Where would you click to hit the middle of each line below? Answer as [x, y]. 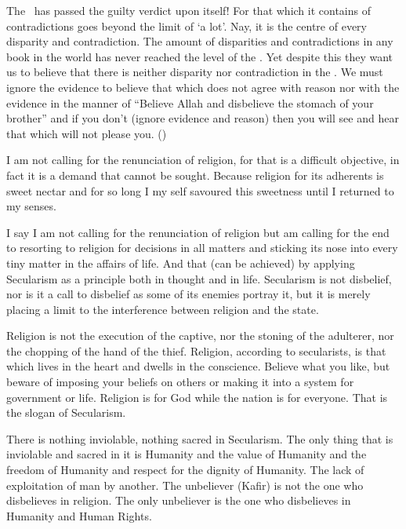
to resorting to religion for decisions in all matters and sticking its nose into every [202, 248]
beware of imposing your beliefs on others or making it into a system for [180, 382]
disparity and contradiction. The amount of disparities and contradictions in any [200, 41]
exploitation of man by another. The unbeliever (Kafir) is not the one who [185, 485]
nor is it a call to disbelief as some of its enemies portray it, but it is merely [188, 294]
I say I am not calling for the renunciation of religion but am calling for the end [198, 232]
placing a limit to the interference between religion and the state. [163, 309]
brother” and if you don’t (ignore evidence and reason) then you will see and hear [203, 118]
